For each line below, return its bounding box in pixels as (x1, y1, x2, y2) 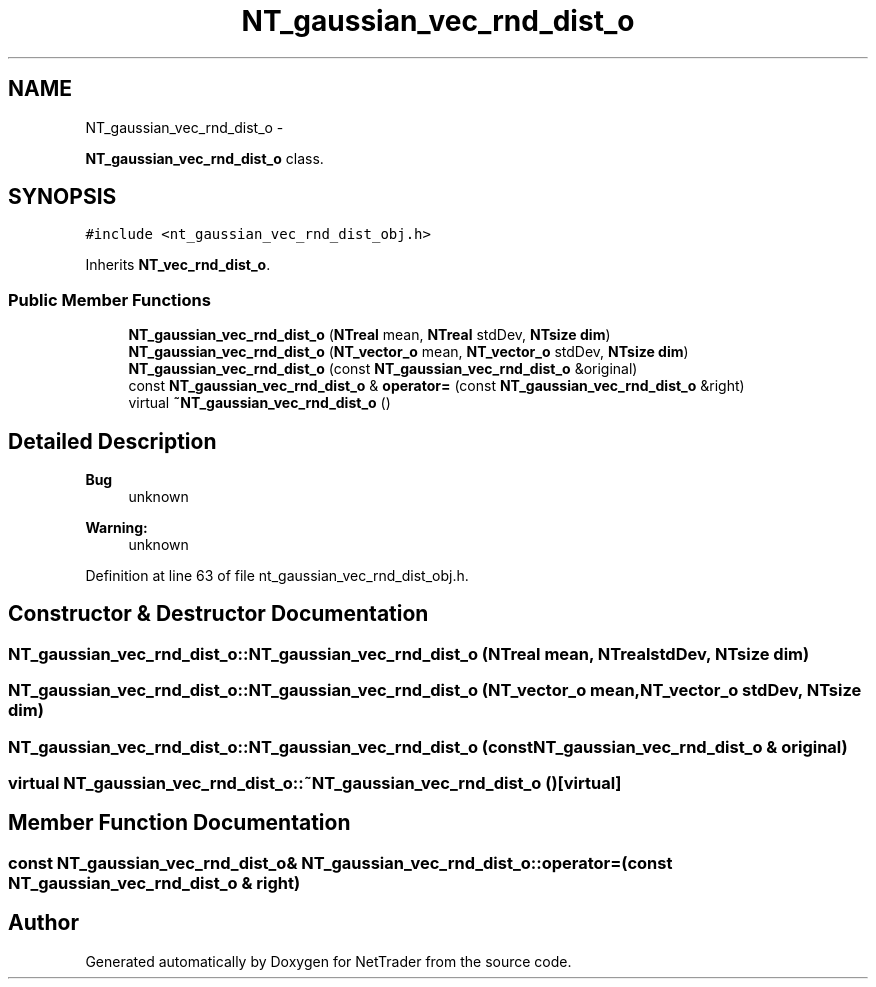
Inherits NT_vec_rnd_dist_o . (85, 256, 271, 274)
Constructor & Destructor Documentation (8, 601, 429, 627)
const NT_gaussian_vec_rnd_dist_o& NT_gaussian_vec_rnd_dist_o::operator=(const (8, 852, 673, 873)
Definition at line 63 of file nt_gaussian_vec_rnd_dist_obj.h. (85, 567, 469, 585)
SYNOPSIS (8, 184, 117, 210)
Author (8, 910, 79, 936)
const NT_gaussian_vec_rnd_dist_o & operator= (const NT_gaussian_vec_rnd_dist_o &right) (128, 377, 745, 395)
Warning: (85, 519, 148, 537)
